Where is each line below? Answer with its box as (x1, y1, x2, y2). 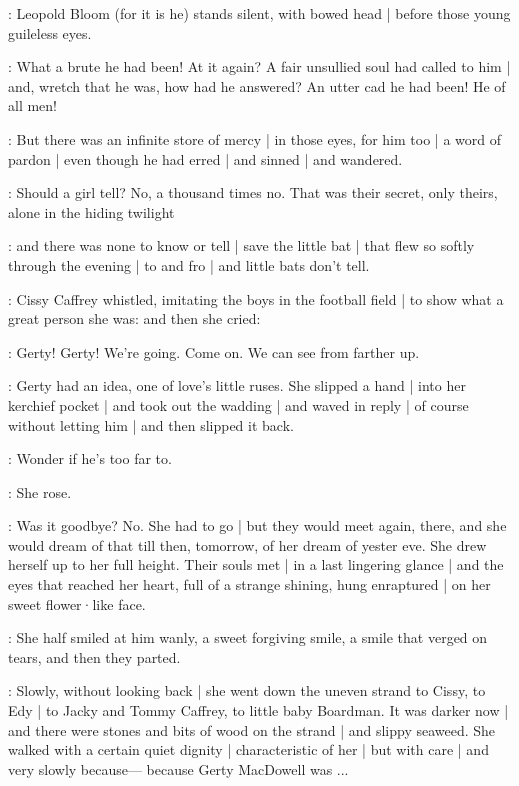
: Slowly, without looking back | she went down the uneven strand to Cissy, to (8, 680, 486, 701)
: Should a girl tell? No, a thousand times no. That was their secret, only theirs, (8, 182, 498, 203)
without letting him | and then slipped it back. (8, 414, 294, 435)
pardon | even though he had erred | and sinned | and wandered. (8, 148, 403, 169)
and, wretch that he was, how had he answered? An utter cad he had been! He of (8, 75, 506, 96)
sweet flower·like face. (8, 593, 146, 614)
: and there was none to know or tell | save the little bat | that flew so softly (8, 235, 475, 256)
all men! (8, 95, 57, 116)
